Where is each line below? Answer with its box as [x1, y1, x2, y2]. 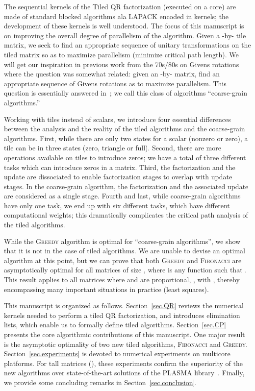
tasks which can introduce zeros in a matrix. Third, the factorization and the [4, 162, 235, 172]
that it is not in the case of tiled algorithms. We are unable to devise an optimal [4, 245, 245, 256]
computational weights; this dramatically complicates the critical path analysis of [4, 210, 248, 220]
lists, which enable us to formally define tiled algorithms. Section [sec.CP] [4, 319, 226, 330]
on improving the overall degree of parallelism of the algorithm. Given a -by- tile [4, 30, 246, 40]
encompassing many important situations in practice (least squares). [4, 284, 209, 294]
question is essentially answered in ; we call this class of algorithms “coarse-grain [4, 88, 247, 98]
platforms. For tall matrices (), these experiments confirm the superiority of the [4, 358, 243, 368]
